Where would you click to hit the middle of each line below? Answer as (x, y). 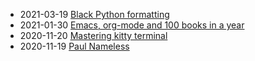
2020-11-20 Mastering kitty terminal (93, 35)
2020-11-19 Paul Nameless (74, 46)
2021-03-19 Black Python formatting (94, 14)
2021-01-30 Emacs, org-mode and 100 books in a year (132, 25)
